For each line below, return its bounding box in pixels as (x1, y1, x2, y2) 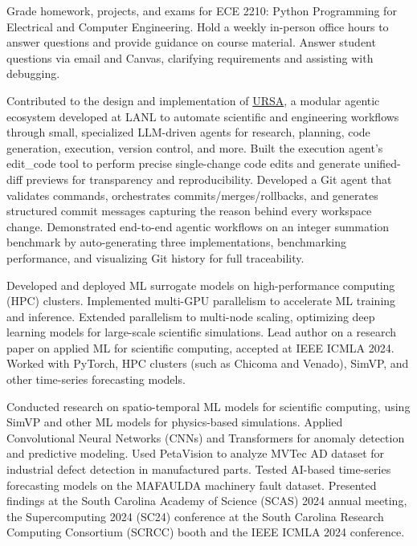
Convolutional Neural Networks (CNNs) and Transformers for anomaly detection (6, 429, 405, 446)
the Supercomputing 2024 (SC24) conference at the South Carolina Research (6, 507, 384, 524)
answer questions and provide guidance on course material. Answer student (6, 34, 376, 51)
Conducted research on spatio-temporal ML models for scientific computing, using (6, 397, 411, 414)
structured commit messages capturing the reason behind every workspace (6, 202, 372, 219)
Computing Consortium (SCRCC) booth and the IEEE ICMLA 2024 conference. (6, 524, 405, 540)
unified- (363, 155, 401, 172)
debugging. (6, 65, 60, 82)
